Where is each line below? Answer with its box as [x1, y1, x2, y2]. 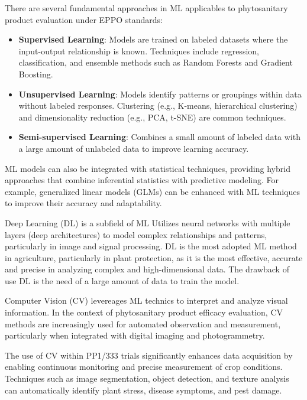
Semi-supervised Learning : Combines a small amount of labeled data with [18, 131, 300, 143]
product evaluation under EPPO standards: [5, 13, 163, 25]
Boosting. [18, 67, 53, 80]
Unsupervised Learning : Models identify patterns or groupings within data [18, 87, 302, 100]
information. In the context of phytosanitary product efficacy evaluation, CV [5, 306, 283, 318]
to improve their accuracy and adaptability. [5, 197, 162, 209]
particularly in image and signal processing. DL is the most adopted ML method [5, 240, 297, 252]
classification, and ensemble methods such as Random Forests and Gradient [18, 56, 293, 69]
